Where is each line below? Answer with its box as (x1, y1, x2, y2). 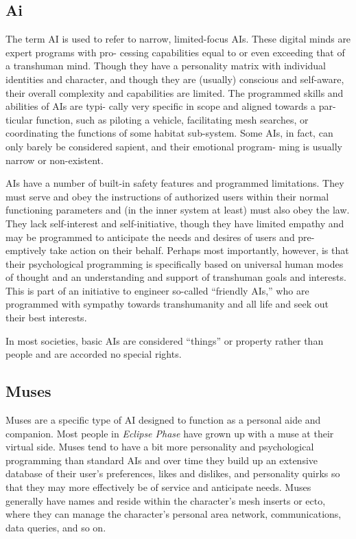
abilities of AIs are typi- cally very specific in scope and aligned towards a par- (5, 99, 336, 113)
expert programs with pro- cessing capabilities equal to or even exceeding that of (5, 45, 345, 59)
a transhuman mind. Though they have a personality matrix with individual (5, 58, 327, 73)
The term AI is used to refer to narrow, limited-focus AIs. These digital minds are (5, 32, 351, 46)
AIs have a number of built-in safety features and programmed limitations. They (5, 176, 344, 190)
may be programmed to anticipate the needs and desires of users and (5, 229, 295, 244)
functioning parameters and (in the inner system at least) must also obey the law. (5, 203, 350, 217)
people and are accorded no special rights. (5, 347, 182, 361)
